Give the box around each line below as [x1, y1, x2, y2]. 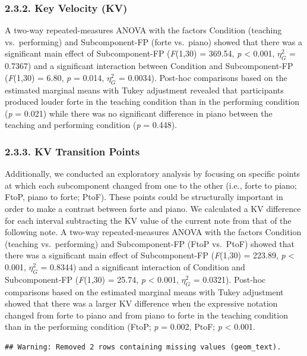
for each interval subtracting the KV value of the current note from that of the [5, 214, 292, 226]
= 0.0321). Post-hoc [193, 273, 266, 285]
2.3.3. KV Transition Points [5, 143, 140, 158]
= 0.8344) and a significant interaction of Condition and [40, 260, 245, 273]
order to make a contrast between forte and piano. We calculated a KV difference [5, 202, 301, 214]
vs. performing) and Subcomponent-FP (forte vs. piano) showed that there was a [5, 35, 303, 48]
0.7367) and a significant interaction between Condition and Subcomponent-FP [5, 60, 293, 72]
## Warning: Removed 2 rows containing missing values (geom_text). [5, 342, 281, 351]
